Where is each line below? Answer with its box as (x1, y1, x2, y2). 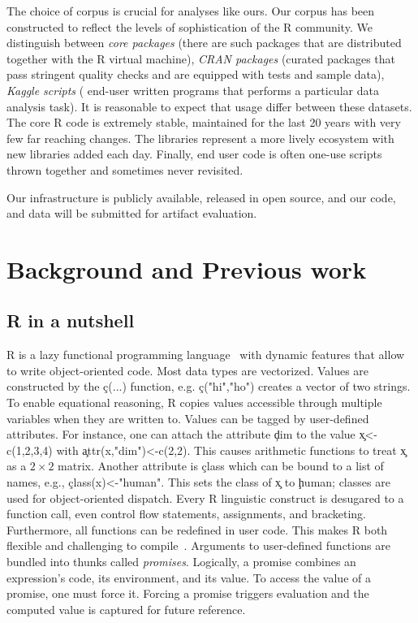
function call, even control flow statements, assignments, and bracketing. (6, 505, 367, 522)
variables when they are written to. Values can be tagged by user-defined (6, 409, 369, 426)
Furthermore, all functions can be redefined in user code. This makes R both (6, 521, 388, 538)
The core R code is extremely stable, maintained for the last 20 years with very (6, 114, 401, 131)
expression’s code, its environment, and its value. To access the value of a (6, 569, 371, 586)
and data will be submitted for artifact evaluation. (6, 205, 257, 222)
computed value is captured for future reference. (6, 600, 246, 617)
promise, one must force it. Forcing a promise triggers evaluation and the (6, 585, 369, 602)
